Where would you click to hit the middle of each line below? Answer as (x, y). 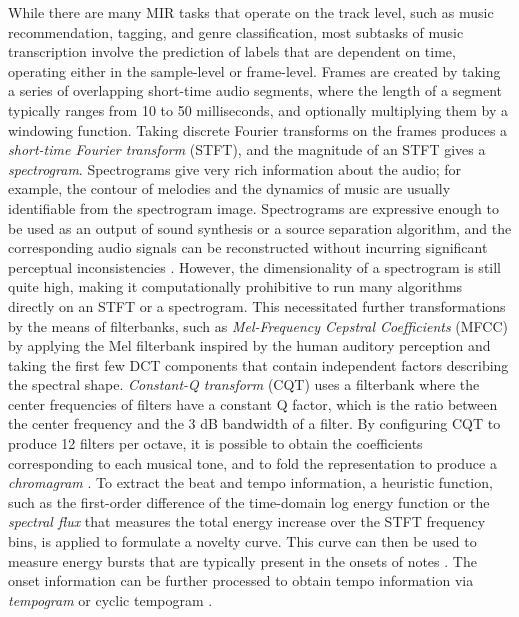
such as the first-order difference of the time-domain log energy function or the (249, 501)
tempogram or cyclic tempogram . (110, 599)
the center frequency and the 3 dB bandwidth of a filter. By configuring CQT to (254, 423)
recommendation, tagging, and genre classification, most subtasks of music (236, 31)
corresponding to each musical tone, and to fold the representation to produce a (252, 462)
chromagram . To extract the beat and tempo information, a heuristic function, (250, 482)
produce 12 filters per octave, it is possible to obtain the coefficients (215, 443)
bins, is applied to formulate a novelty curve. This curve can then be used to (242, 541)
